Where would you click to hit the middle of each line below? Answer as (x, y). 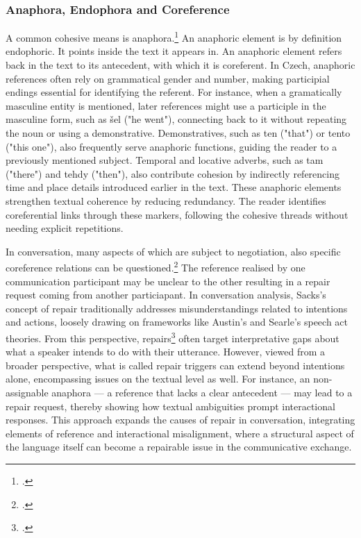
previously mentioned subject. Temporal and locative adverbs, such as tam (165, 160)
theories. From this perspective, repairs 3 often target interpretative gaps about (173, 337)
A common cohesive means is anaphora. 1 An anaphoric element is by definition (174, 36)
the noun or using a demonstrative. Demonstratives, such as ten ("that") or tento (178, 133)
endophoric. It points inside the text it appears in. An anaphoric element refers (174, 51)
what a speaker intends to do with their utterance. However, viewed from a (165, 352)
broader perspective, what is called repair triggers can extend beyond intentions (175, 365)
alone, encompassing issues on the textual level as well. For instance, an (158, 379)
